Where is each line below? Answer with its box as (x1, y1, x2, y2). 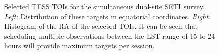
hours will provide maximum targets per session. (4, 40, 155, 51)
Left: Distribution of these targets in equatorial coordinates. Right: (4, 11, 211, 21)
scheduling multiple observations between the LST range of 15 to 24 (4, 30, 215, 41)
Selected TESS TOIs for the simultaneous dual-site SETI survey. (4, 1, 205, 11)
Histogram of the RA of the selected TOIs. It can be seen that (4, 21, 198, 31)
